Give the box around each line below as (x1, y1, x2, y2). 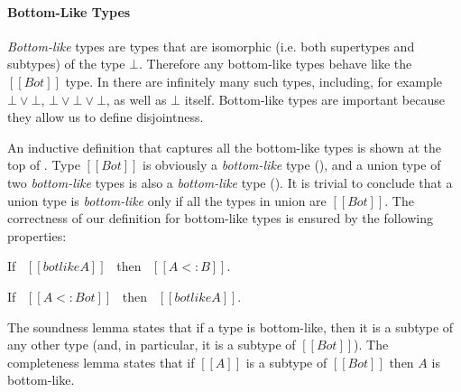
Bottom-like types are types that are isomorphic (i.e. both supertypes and (7, 36, 415, 55)
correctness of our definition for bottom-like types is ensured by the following (7, 209, 433, 228)
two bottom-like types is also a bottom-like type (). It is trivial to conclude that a (7, 173, 453, 191)
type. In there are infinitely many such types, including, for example (65, 71, 443, 90)
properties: (7, 226, 67, 245)
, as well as (106, 89, 167, 108)
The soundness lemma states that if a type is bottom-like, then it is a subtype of (7, 317, 454, 336)
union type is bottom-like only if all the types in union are (7, 191, 327, 210)
